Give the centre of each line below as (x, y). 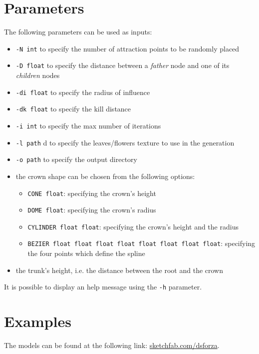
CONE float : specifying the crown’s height (92, 193)
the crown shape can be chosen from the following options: (105, 176)
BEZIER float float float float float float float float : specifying (141, 243)
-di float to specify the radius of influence (83, 92)
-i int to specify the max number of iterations (88, 125)
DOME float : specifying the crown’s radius (92, 210)
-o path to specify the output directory (76, 159)
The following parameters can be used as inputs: (78, 32)
